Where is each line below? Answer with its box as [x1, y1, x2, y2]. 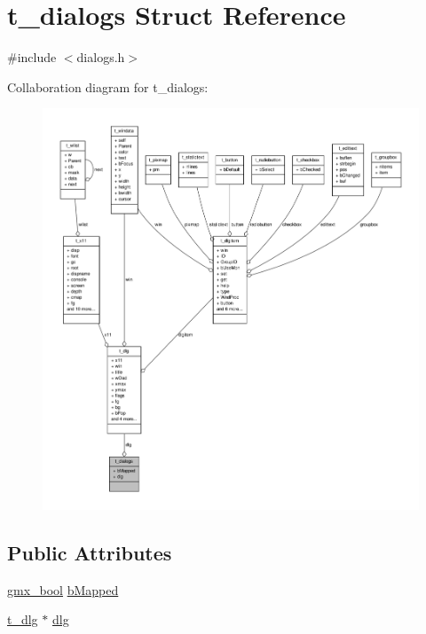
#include [7, 48, 57, 67]
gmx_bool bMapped [7, 580, 119, 599]
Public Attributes [7, 539, 172, 567]
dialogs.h [76, 48, 125, 67]
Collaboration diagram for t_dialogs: [7, 77, 209, 96]
